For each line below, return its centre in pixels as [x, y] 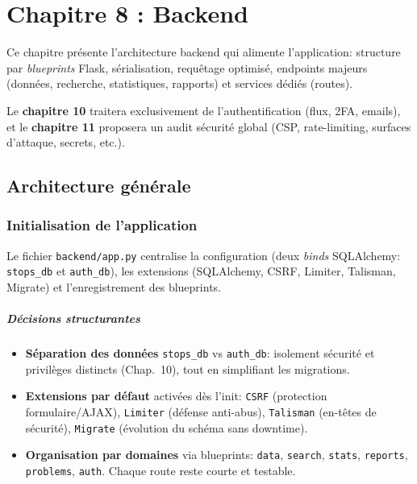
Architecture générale [99, 186]
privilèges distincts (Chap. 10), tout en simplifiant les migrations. [188, 368]
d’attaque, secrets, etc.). [66, 142]
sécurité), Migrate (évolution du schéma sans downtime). [167, 427]
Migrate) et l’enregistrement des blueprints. [114, 287]
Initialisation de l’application [102, 225]
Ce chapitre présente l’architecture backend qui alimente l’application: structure [204, 52]
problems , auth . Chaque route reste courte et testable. [161, 471]
